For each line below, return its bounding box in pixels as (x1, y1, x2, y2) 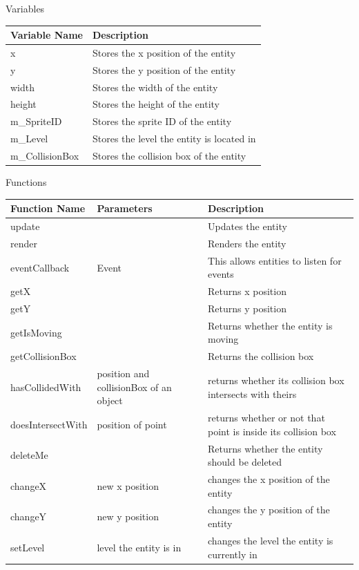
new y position (97, 509, 159, 524)
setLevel (10, 540, 45, 554)
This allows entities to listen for (208, 253, 342, 267)
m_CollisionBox (10, 149, 79, 162)
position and (97, 366, 150, 381)
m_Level (10, 131, 48, 146)
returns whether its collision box (208, 372, 345, 387)
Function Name (10, 201, 86, 216)
